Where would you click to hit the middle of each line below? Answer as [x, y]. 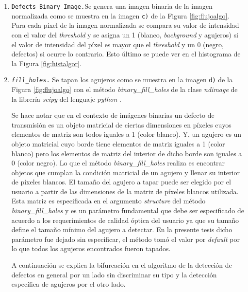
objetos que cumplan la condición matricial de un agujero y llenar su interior [125, 172]
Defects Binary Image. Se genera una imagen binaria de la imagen [112, 6]
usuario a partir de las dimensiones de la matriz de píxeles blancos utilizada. [125, 191]
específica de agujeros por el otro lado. [68, 284]
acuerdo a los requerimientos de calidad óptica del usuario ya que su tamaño [125, 220]
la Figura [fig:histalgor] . [46, 63]
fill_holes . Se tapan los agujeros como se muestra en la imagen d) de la [122, 80]
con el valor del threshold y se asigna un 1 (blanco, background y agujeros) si [125, 34]
